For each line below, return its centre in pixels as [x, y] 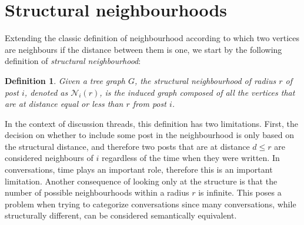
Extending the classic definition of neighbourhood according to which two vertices [152, 38]
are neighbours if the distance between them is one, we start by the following [143, 49]
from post [149, 104]
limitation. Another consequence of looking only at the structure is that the [141, 181]
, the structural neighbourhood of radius [205, 80]
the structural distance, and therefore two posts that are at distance [127, 146]
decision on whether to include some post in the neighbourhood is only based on [150, 135]
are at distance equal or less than [64, 104]
